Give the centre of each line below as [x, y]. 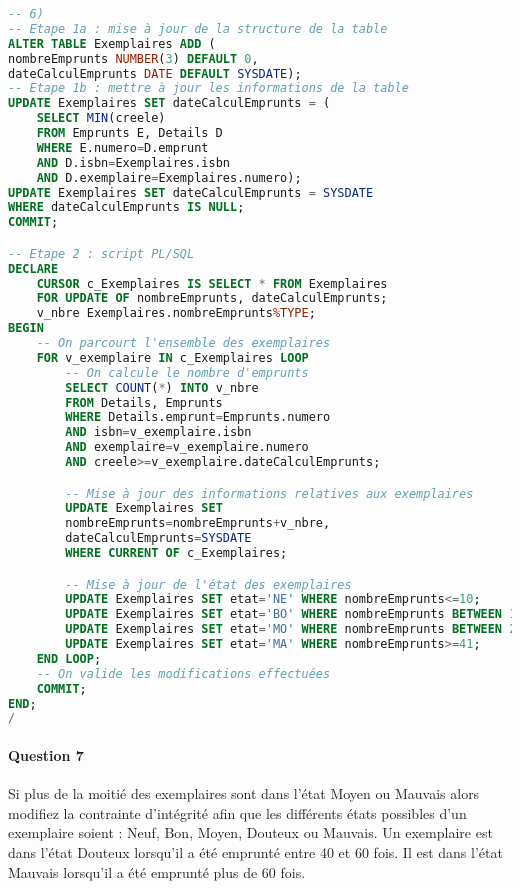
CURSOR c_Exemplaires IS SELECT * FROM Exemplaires [212, 283]
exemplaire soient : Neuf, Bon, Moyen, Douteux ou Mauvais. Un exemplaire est [250, 832]
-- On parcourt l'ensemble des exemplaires [183, 343]
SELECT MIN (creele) [101, 118]
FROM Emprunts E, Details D [129, 133]
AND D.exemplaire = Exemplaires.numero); [169, 177]
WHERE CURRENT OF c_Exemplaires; [176, 553]
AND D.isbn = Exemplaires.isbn [133, 162]
